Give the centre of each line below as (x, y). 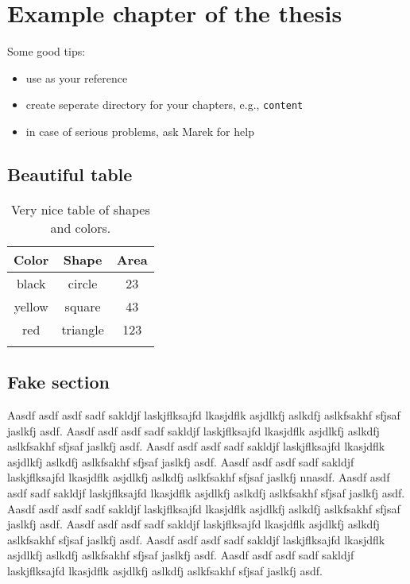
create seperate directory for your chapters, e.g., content (164, 104)
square (83, 306)
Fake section (59, 382)
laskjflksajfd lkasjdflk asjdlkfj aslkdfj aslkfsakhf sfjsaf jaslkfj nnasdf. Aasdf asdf (199, 477)
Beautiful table (70, 174)
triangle (83, 329)
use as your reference (77, 77)
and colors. (81, 227)
